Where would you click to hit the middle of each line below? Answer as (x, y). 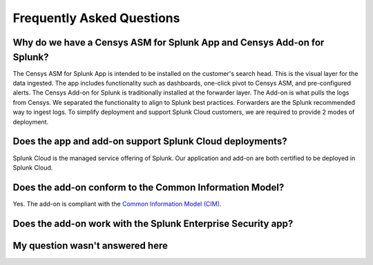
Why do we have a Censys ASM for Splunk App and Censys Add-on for (169, 42)
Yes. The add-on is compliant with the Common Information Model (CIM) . (117, 204)
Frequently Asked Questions (96, 18)
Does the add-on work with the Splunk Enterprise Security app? (153, 223)
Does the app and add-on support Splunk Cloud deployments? (150, 141)
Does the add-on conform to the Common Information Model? (149, 187)
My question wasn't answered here (90, 245)
